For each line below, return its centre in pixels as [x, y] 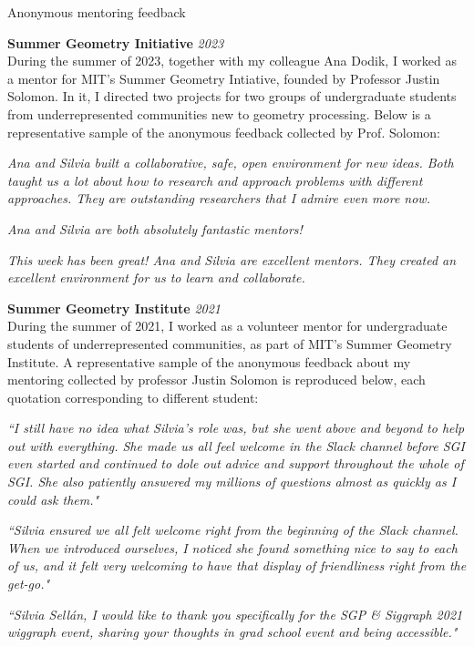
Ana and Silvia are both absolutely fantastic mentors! [155, 228]
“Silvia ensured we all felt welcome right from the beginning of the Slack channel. [233, 530]
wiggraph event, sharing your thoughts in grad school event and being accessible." [232, 632]
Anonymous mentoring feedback [97, 12]
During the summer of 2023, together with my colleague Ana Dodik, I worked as [232, 61]
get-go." [29, 584]
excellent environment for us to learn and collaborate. [156, 277]
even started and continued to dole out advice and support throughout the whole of [236, 463]
